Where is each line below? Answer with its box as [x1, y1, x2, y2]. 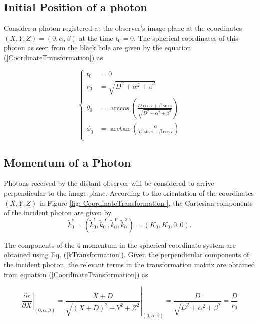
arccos [110, 104, 129, 112]
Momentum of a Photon [4, 154, 131, 170]
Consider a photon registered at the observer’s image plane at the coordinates [4, 23, 242, 33]
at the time [79, 32, 113, 43]
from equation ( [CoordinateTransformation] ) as [4, 269, 148, 279]
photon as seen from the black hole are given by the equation [4, 42, 191, 53]
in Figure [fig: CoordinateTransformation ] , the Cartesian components [39, 197, 253, 208]
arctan [110, 125, 130, 132]
